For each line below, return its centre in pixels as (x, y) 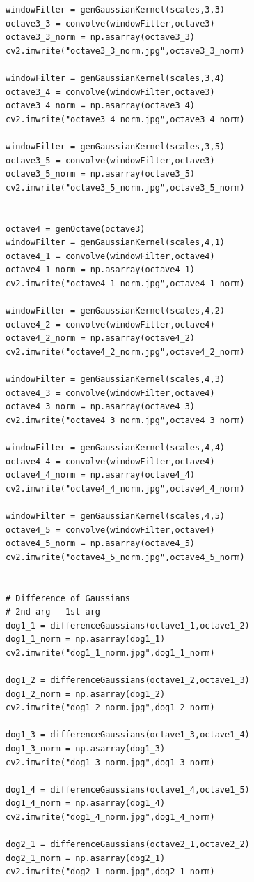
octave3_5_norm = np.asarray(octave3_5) (101, 174)
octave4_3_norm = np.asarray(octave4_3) (101, 407)
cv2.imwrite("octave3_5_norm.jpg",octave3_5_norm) (125, 188)
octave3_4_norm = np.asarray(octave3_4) (101, 106)
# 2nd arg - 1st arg (53, 612)
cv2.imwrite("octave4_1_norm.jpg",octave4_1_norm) (125, 283)
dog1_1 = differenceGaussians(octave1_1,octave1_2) (128, 625)
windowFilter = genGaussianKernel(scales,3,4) (115, 78)
